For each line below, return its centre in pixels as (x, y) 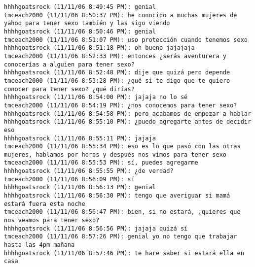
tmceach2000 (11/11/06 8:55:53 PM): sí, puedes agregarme (101, 163)
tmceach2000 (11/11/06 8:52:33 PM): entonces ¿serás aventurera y (115, 56)
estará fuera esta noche (45, 204)
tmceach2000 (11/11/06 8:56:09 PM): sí (69, 179)
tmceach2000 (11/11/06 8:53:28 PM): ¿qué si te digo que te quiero (117, 81)
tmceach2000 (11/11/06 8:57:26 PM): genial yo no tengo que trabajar (121, 237)
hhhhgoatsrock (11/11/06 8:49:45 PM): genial (80, 7)
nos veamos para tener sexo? (52, 220)
